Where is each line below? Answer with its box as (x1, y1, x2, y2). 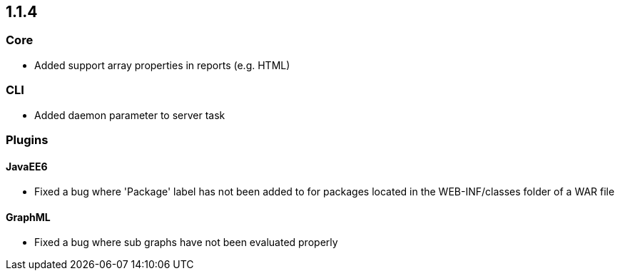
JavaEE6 (6, 160, 48, 173)
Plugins (6, 132, 49, 147)
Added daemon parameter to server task (34, 108, 225, 121)
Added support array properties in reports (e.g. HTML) (34, 58, 290, 71)
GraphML (6, 210, 51, 223)
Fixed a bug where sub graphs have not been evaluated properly (34, 236, 338, 249)
